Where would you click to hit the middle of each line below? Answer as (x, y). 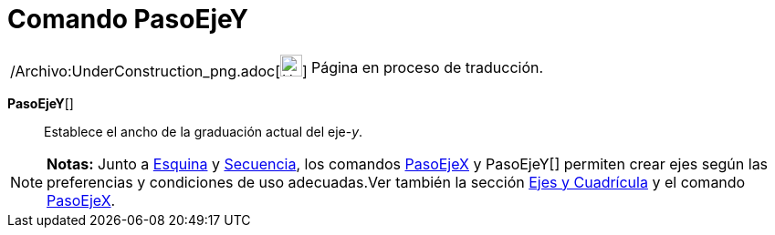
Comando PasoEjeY (128, 19)
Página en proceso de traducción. (427, 67)
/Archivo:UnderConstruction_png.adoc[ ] (159, 71)
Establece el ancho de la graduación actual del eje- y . (204, 131)
